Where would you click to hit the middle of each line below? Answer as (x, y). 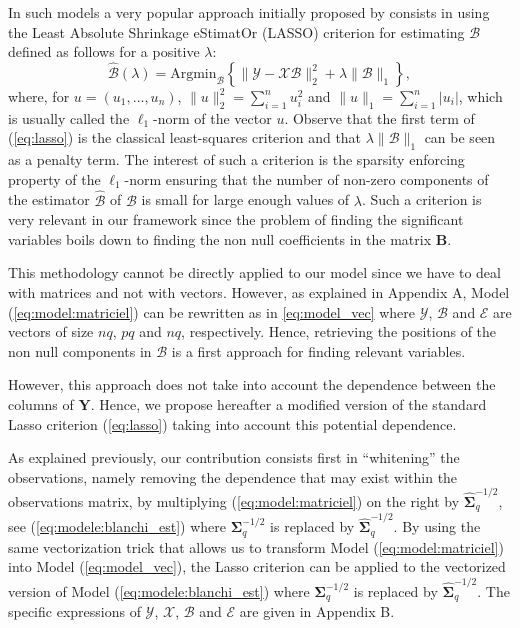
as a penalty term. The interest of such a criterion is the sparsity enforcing (236, 159)
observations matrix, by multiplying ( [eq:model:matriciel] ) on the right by (234, 501)
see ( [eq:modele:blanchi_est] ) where (117, 526)
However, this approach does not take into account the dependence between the (252, 384)
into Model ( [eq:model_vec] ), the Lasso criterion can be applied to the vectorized (257, 566)
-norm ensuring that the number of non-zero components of (306, 178)
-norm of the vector (212, 117)
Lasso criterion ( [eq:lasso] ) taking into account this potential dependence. (232, 423)
